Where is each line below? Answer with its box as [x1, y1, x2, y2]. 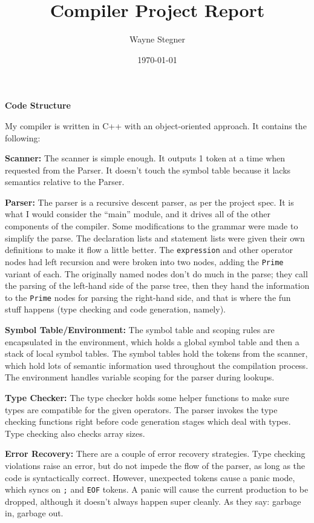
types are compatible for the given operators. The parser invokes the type [5, 403, 278, 416]
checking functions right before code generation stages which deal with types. [5, 415, 291, 428]
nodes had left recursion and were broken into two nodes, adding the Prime [5, 255, 284, 268]
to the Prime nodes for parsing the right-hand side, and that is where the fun [5, 291, 291, 303]
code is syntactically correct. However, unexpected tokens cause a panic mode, [5, 471, 295, 484]
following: [5, 131, 41, 144]
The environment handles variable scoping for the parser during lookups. [5, 371, 275, 383]
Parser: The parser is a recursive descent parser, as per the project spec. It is [5, 195, 294, 208]
